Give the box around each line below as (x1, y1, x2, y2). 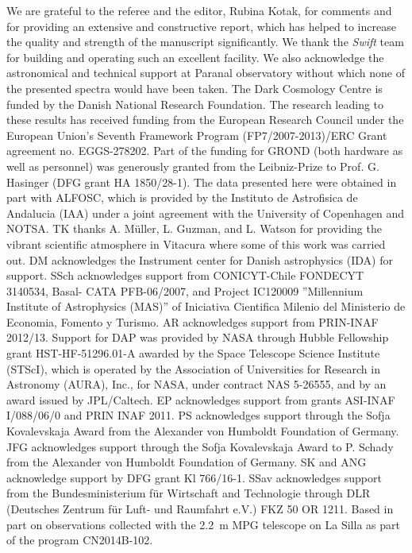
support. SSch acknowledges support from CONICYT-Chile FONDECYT (6, 267, 364, 284)
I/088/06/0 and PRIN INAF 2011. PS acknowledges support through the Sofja (6, 407, 391, 423)
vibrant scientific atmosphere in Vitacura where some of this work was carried (6, 235, 386, 252)
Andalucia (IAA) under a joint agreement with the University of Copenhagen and (6, 204, 405, 221)
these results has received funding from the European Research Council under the (6, 111, 404, 128)
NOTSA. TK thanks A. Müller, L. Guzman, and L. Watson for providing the (6, 220, 382, 237)
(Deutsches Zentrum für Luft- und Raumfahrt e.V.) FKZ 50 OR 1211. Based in (6, 501, 394, 516)
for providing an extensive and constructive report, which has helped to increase (6, 17, 396, 34)
